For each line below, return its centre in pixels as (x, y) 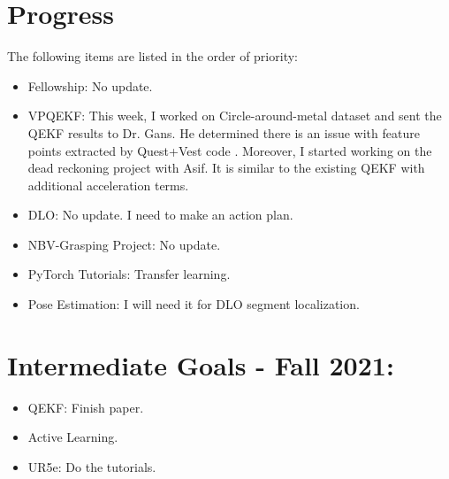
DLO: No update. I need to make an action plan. (160, 215)
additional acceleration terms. (108, 185)
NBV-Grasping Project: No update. (124, 244)
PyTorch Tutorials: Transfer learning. (129, 274)
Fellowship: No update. (90, 85)
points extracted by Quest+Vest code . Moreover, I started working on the (230, 150)
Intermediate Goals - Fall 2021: (201, 364)
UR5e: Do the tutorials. (92, 466)
